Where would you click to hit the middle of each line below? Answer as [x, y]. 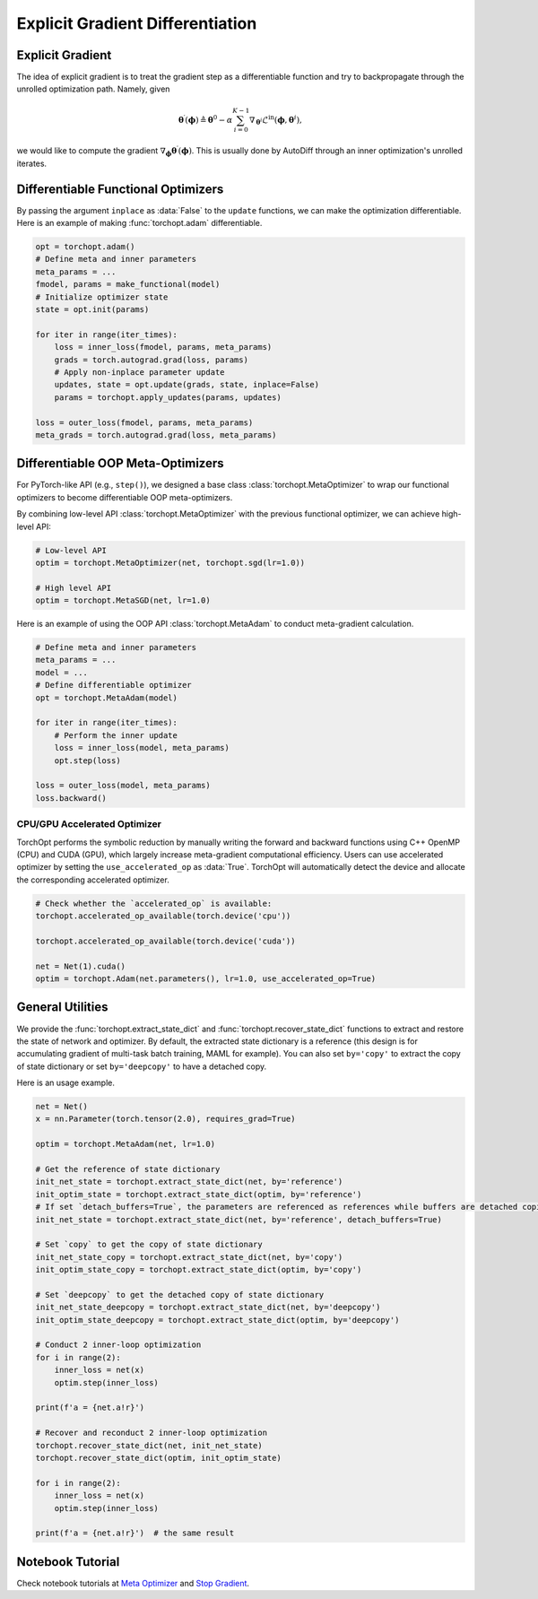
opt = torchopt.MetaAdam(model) [107, 698]
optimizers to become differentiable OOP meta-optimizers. [125, 497]
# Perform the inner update [116, 735]
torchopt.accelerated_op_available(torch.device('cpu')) [163, 916]
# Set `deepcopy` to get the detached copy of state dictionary [180, 1295]
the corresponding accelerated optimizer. [93, 880]
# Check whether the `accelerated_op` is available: [154, 903]
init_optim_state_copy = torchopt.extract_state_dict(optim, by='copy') [199, 1270]
